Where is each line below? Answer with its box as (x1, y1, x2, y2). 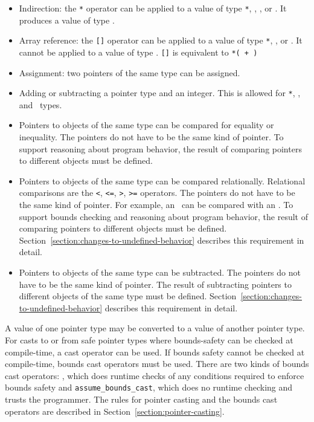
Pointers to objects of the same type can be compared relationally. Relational (19, 174, 306, 187)
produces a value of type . (19, 13, 115, 26)
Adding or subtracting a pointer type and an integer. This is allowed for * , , (19, 86, 301, 99)
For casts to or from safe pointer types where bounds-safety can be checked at (5, 333, 293, 346)
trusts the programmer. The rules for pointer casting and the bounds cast (5, 393, 278, 405)
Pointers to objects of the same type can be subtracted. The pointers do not (19, 266, 301, 278)
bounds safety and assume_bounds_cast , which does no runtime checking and (5, 381, 293, 394)
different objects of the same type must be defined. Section (19, 290, 237, 302)
